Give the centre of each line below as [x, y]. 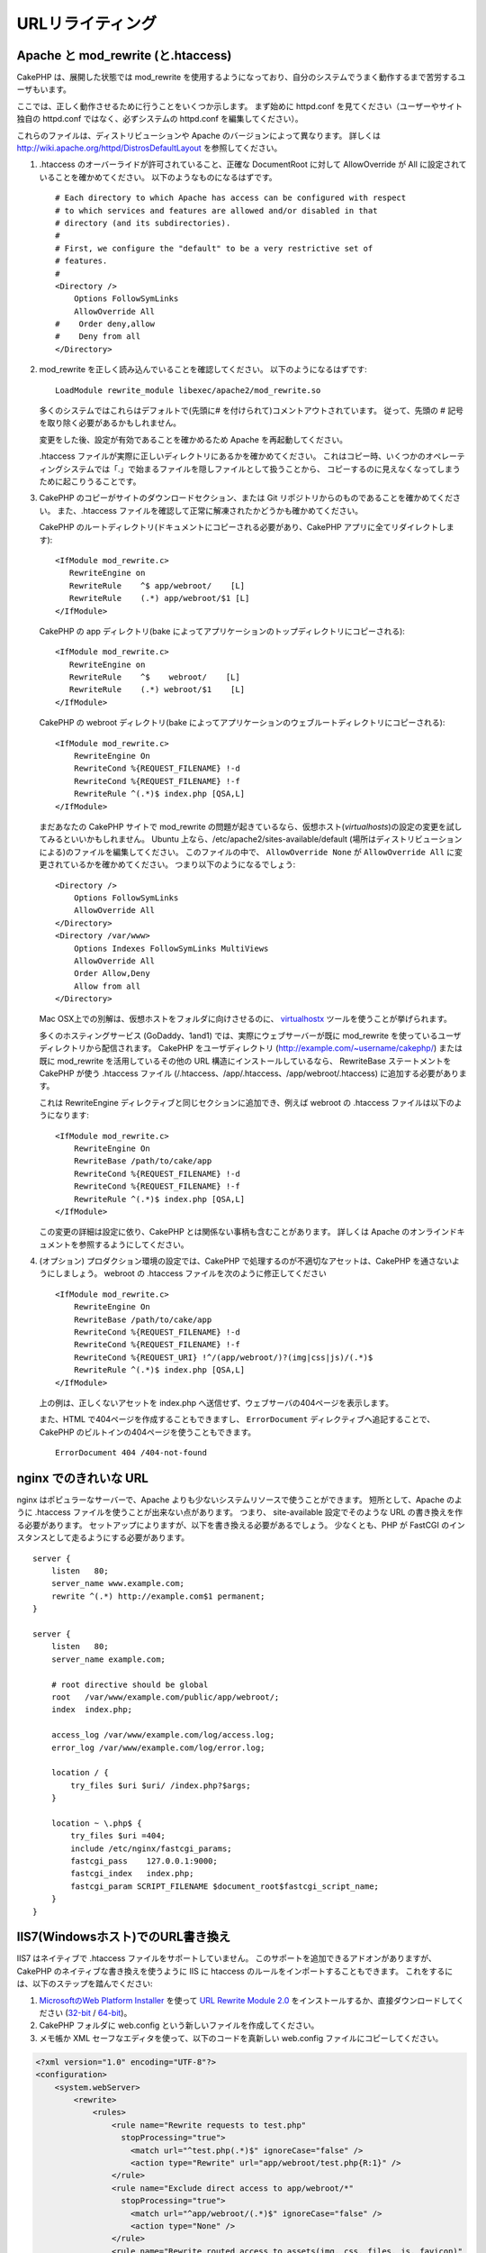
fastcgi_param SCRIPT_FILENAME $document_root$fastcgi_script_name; [225, 1886]
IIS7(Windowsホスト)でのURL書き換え [124, 1937]
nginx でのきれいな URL [82, 1478]
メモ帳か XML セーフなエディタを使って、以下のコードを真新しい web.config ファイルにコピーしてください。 [241, 2038]
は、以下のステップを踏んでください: [85, 1984]
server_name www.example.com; [117, 1583]
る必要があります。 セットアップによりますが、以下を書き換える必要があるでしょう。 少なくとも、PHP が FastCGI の [233, 1525]
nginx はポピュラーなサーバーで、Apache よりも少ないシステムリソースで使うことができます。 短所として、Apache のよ [239, 1500]
